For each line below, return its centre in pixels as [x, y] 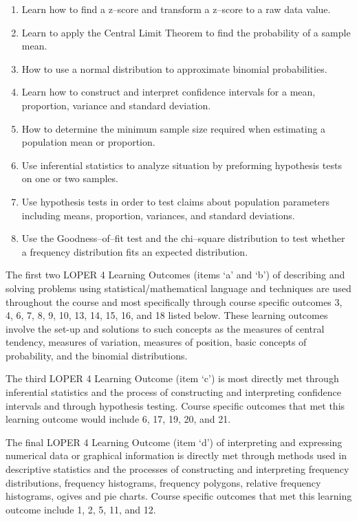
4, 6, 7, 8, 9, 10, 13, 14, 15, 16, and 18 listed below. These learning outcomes [167, 315]
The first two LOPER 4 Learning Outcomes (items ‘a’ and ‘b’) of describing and [175, 275]
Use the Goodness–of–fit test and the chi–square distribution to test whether [183, 238]
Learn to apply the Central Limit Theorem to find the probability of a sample [186, 32]
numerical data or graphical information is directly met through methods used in [176, 455]
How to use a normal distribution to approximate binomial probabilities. [174, 68]
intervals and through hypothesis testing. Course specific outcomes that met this [175, 405]
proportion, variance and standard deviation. [116, 105]
